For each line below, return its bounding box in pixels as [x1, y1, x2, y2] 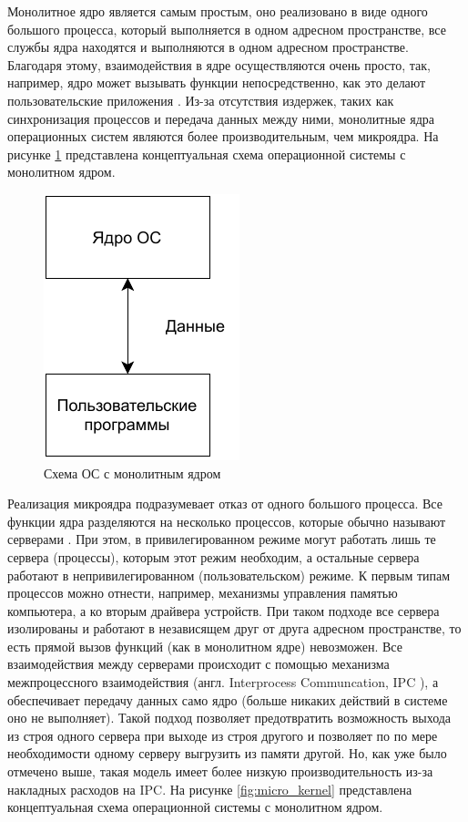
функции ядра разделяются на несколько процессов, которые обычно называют [7, 511, 446, 530]
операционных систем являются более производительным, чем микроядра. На [7, 127, 439, 146]
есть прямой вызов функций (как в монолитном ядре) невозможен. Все [7, 636, 402, 655]
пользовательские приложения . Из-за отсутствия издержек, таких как [7, 90, 394, 109]
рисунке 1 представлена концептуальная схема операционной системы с [7, 144, 406, 163]
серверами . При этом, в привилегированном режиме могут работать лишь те [7, 529, 436, 549]
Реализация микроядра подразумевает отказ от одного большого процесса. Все [7, 494, 443, 513]
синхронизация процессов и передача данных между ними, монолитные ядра [7, 108, 434, 128]
